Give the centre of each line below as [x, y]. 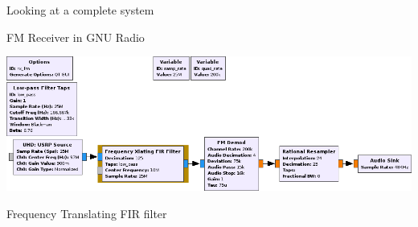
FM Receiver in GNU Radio [76, 37]
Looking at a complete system [80, 10]
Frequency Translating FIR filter [87, 213]
